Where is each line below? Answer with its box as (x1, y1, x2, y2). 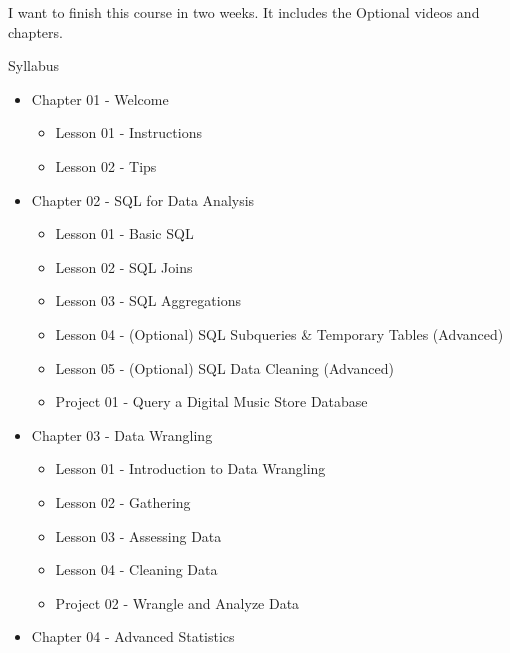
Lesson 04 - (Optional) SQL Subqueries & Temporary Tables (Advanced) (55, 323, 504, 344)
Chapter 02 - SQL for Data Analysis (31, 189, 255, 210)
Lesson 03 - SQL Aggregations (55, 290, 241, 311)
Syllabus (8, 55, 60, 76)
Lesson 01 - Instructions (55, 122, 202, 143)
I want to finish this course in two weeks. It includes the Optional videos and (8, 2, 480, 22)
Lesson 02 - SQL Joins (55, 256, 193, 277)
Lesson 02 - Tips (55, 155, 157, 176)
